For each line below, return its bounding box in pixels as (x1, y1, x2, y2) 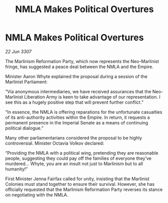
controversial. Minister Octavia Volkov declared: (5, 140, 105, 146)
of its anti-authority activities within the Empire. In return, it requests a (5, 114, 150, 120)
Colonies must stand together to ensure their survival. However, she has (5, 181, 155, 187)
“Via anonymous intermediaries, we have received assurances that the (5, 88, 152, 94)
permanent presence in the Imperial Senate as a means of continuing (5, 119, 148, 125)
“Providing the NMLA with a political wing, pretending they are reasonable (5, 150, 158, 156)
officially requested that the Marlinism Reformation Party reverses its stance (5, 186, 163, 192)
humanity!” (5, 166, 28, 172)
